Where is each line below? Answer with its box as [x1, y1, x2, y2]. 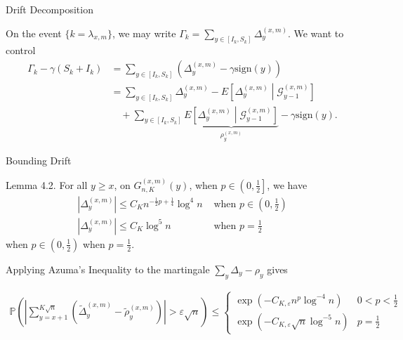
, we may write [112, 25, 176, 40]
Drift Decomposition [6, 2, 93, 16]
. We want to [287, 25, 344, 40]
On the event [6, 25, 62, 40]
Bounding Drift [6, 153, 72, 168]
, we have [267, 177, 308, 192]
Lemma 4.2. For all [6, 177, 88, 192]
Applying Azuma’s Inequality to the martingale [6, 261, 210, 276]
